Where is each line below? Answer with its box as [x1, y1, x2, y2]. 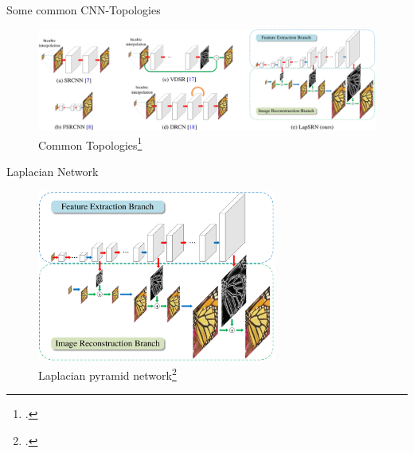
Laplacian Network [6, 162, 99, 179]
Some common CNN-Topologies [6, 2, 161, 18]
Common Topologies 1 [38, 134, 143, 153]
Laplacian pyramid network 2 [38, 365, 177, 383]
